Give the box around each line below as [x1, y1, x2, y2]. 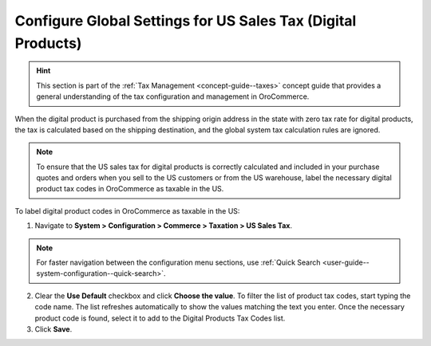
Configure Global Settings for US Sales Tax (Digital [14, 12, 357, 29]
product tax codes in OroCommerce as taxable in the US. [36, 184, 224, 194]
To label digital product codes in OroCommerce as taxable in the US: [14, 206, 240, 215]
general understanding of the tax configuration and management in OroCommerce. [36, 92, 310, 101]
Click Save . [34, 324, 73, 334]
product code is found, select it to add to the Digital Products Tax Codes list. [34, 313, 286, 323]
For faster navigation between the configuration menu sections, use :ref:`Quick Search [36, 258, 321, 267]
